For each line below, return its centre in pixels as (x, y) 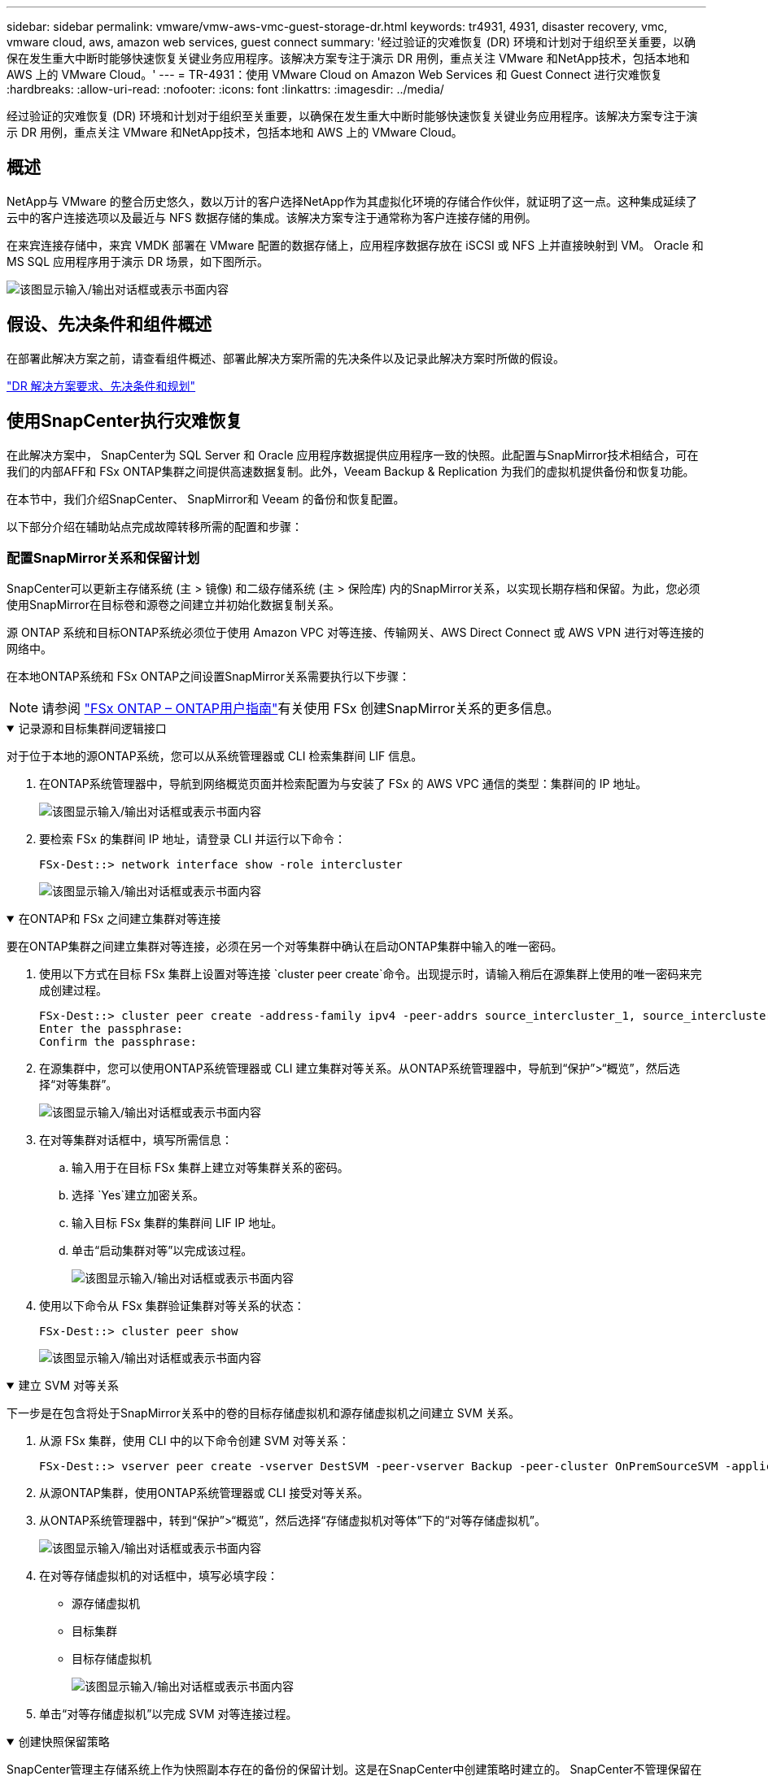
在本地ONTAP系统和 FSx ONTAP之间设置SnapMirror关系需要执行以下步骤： (209, 677)
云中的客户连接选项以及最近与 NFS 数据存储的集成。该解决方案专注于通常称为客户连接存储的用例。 (272, 217)
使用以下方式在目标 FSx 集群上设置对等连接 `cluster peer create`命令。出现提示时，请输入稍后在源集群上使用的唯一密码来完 (371, 974)
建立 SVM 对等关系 (68, 1386)
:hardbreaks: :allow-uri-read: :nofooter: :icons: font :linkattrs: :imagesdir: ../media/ (225, 89)
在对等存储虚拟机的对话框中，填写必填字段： (159, 1576)
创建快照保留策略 (64, 1742)
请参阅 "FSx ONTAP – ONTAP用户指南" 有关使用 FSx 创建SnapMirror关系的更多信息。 (301, 709)
